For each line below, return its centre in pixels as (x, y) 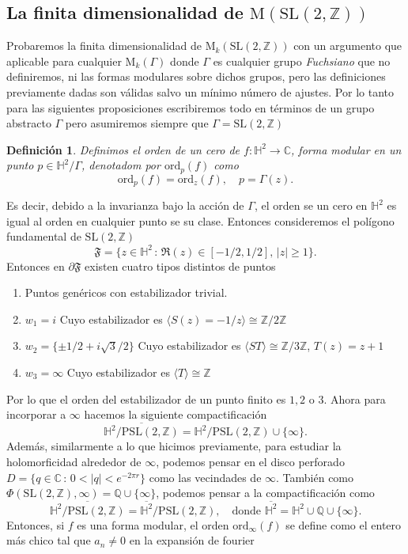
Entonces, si (36, 524)
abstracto (29, 123)
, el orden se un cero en (311, 205)
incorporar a (36, 414)
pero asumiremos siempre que (137, 123)
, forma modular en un (346, 149)
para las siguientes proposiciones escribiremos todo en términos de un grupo (191, 107)
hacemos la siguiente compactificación (176, 414)
